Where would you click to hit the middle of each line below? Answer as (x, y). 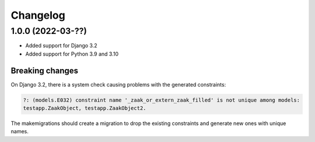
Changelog (38, 15)
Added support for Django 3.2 (61, 46)
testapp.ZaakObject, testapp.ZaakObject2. (85, 108)
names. (20, 131)
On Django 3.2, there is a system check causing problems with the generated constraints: (118, 84)
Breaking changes (45, 70)
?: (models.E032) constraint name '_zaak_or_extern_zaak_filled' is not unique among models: (162, 100)
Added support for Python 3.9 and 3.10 (72, 54)
